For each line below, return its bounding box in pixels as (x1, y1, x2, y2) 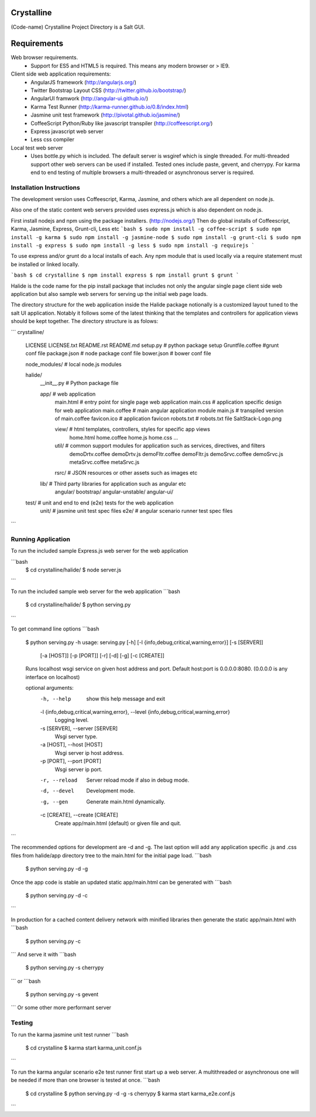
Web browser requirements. (11, 54, 78, 61)
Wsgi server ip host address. (54, 749, 124, 756)
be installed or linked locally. (11, 261, 80, 268)
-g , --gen (40, 798, 68, 805)
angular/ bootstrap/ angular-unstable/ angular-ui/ (54, 488, 174, 495)
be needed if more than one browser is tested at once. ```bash (11, 1077, 160, 1084)
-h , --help (40, 695, 71, 702)
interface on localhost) (25, 673, 80, 680)
